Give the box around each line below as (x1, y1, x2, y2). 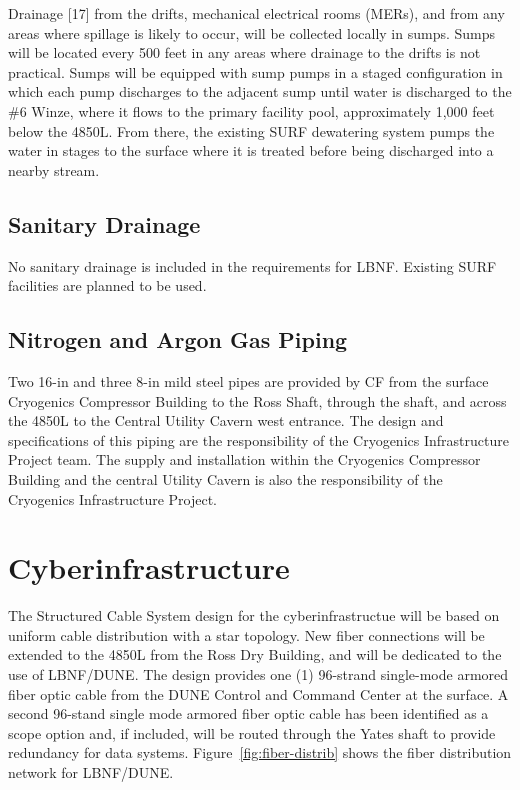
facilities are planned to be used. (8, 275, 207, 296)
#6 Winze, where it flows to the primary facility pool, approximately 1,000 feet (8, 100, 495, 121)
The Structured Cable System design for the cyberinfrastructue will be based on (8, 605, 500, 626)
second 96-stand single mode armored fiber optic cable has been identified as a (8, 703, 489, 724)
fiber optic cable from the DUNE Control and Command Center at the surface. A (8, 683, 509, 704)
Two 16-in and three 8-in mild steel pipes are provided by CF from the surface (8, 370, 489, 391)
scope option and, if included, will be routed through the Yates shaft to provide (8, 722, 496, 743)
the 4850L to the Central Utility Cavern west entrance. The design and (8, 410, 444, 431)
